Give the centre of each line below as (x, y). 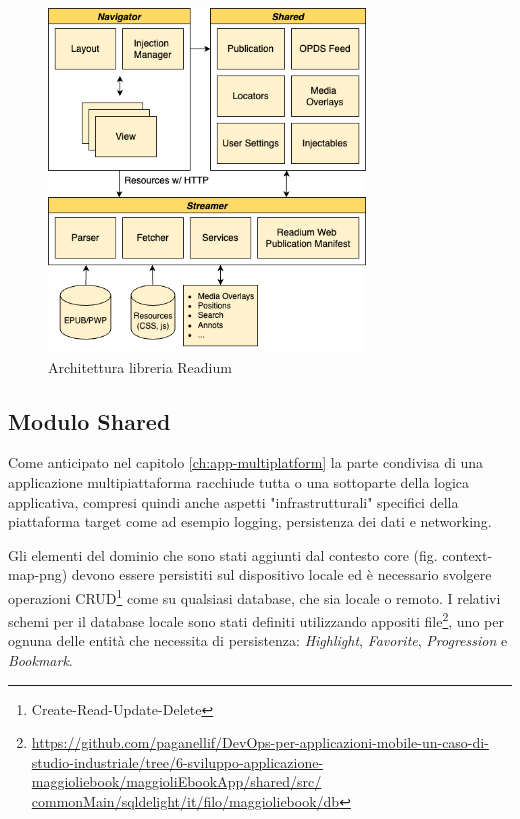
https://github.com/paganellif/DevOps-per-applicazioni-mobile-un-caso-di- (260, 742)
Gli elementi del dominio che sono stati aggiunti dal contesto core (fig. (223, 554)
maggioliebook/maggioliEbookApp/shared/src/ (176, 781)
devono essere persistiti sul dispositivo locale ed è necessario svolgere (281, 574)
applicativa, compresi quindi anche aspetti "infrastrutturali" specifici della (233, 501)
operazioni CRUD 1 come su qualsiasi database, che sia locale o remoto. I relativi (254, 596)
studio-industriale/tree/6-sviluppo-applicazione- (177, 761)
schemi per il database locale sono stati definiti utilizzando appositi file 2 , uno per (256, 619)
